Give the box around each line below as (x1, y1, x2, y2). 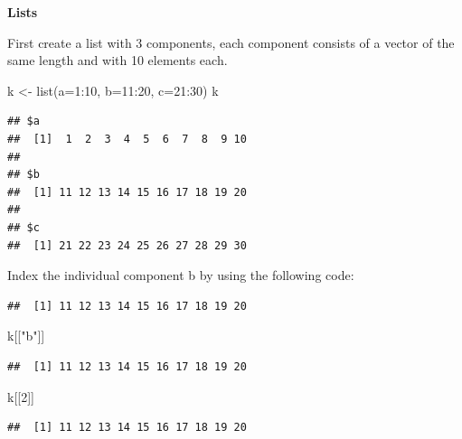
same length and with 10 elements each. (7, 51, 228, 70)
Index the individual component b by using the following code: (7, 266, 354, 285)
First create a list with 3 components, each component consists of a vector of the (7, 33, 455, 51)
